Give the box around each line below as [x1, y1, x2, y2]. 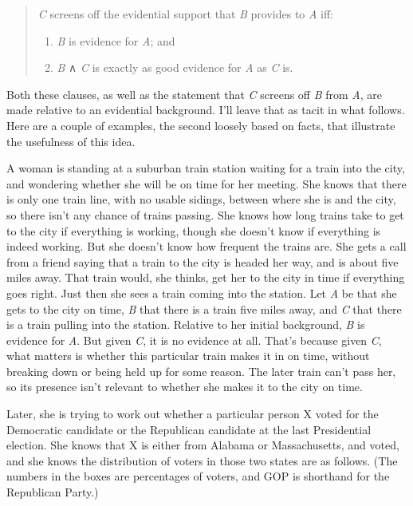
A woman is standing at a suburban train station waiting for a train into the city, [6, 160, 405, 176]
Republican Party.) [6, 484, 99, 500]
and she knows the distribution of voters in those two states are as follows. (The [6, 452, 398, 468]
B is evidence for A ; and [57, 32, 175, 49]
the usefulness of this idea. [6, 132, 136, 149]
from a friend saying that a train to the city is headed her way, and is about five [6, 253, 399, 270]
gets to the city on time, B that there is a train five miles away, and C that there [6, 300, 402, 317]
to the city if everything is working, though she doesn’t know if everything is [6, 222, 381, 239]
